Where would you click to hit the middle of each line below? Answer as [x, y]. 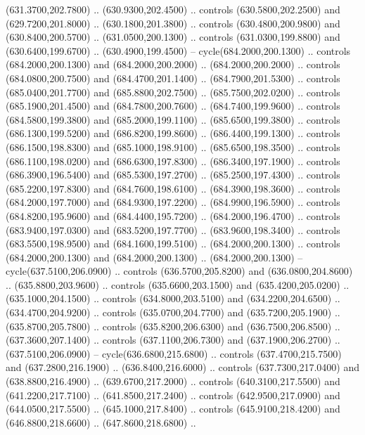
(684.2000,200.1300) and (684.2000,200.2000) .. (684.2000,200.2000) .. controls [173, 64]
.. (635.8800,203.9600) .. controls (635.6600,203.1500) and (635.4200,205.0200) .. [178, 284]
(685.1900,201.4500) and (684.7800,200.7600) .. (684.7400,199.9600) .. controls [173, 106]
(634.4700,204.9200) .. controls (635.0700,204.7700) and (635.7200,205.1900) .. [173, 312]
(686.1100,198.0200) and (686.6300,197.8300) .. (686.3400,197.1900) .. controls [173, 161]
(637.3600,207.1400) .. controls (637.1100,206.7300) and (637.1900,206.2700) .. [173, 340]
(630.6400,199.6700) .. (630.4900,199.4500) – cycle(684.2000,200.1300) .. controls [178, 50]
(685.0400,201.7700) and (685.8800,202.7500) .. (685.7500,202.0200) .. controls [173, 92]
